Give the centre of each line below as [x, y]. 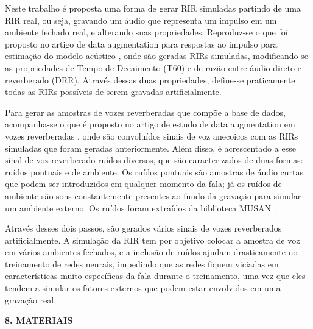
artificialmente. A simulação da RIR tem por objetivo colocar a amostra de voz [153, 240]
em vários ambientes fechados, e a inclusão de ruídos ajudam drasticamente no [151, 252]
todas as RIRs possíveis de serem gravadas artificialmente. [113, 92]
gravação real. [31, 299]
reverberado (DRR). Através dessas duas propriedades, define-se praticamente [150, 80]
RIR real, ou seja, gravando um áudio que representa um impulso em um [141, 20]
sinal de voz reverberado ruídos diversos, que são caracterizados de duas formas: [154, 160]
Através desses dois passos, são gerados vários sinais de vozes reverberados [143, 228]
